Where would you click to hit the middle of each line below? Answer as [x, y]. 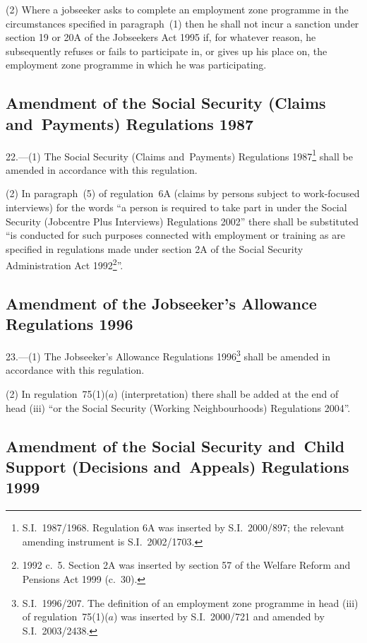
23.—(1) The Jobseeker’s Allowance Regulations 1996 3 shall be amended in [168, 355]
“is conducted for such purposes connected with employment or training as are [175, 235]
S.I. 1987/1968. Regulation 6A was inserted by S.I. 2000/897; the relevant [183, 527]
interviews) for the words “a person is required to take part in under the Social [176, 207]
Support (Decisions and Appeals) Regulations [178, 467]
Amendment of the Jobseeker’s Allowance [161, 303]
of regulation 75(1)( [65, 617]
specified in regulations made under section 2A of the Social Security [155, 248]
